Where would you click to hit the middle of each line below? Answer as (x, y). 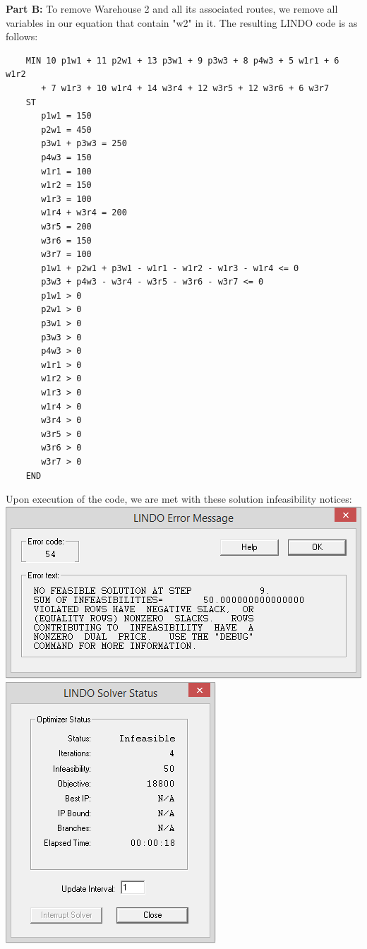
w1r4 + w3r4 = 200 (84, 213)
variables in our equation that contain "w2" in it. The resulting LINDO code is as (182, 22)
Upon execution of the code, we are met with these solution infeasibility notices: (179, 499)
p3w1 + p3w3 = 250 (84, 144)
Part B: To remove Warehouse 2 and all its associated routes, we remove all (172, 8)
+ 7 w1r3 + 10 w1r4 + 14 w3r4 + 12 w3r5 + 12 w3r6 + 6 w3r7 (185, 88)
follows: (22, 36)
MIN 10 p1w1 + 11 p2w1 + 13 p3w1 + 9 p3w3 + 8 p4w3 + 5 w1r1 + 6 (182, 60)
